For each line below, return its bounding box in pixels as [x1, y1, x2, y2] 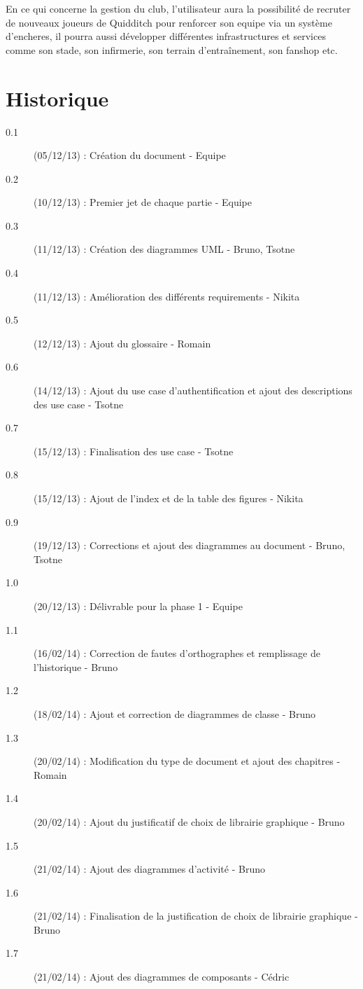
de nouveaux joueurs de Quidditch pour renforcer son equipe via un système [6, 15, 332, 29]
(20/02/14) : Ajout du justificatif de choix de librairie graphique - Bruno [34, 814, 345, 829]
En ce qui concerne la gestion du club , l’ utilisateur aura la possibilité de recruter [6, 1, 351, 15]
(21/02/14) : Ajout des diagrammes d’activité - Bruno [34, 862, 265, 876]
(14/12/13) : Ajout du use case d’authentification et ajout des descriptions [34, 383, 353, 398]
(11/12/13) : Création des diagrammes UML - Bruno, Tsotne [34, 242, 295, 256]
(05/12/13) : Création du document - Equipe [34, 148, 226, 162]
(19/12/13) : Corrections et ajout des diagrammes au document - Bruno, [34, 538, 346, 553]
